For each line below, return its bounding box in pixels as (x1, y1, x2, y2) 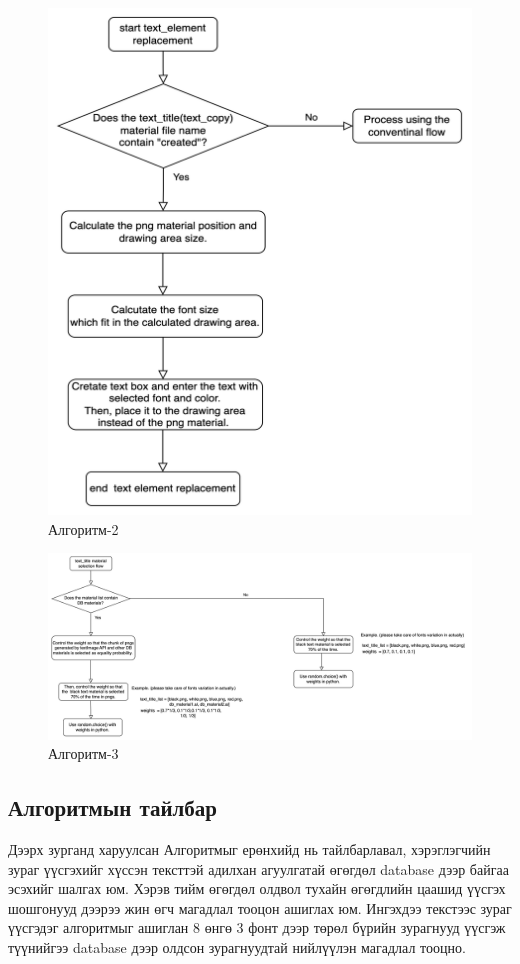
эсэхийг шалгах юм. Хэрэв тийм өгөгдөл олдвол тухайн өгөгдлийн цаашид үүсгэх (8, 878, 506, 899)
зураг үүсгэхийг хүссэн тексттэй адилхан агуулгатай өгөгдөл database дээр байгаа (8, 858, 509, 879)
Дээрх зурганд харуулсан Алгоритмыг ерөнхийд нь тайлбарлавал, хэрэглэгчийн (8, 839, 491, 860)
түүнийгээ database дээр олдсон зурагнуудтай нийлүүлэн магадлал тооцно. (8, 937, 466, 958)
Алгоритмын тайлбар (8, 792, 218, 823)
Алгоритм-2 (48, 518, 119, 539)
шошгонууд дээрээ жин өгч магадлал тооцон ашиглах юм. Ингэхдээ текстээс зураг (8, 897, 512, 918)
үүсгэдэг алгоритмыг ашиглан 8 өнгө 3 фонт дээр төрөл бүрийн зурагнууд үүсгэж (8, 917, 506, 938)
